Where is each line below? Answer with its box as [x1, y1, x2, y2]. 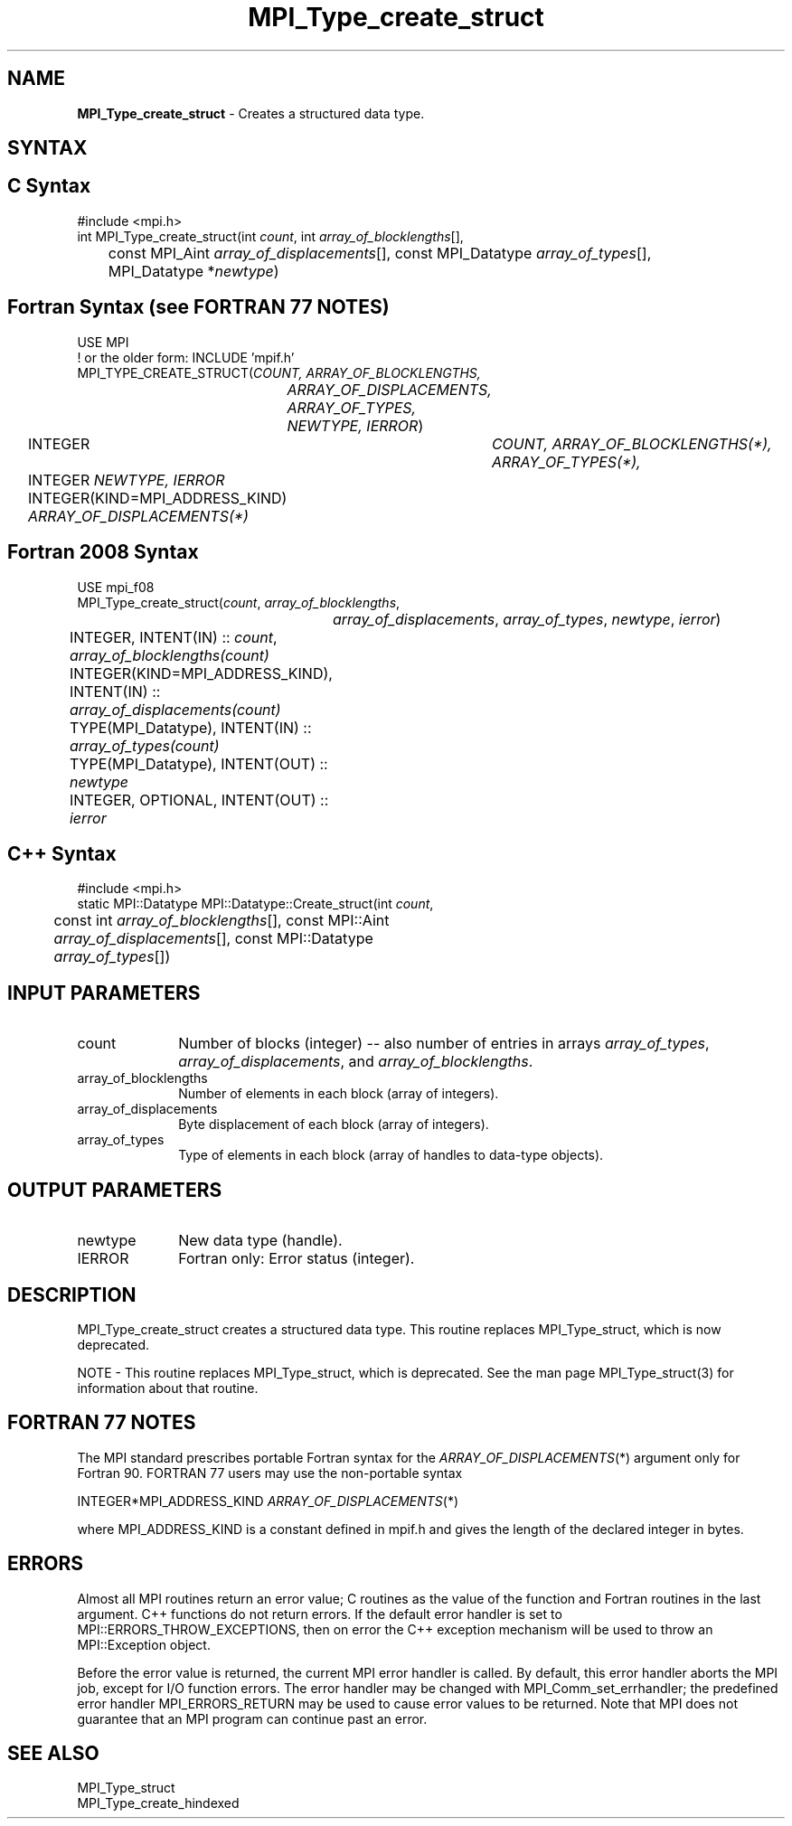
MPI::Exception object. [77, 1636, 211, 1652]
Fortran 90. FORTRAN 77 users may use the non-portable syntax [77, 1464, 463, 1481]
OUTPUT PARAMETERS [7, 1178, 222, 1201]
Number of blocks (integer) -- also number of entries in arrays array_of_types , [178, 1034, 710, 1053]
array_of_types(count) [69, 736, 220, 755]
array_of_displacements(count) [69, 700, 281, 719]
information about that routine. [77, 1379, 259, 1396]
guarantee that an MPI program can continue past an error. [77, 1710, 428, 1727]
